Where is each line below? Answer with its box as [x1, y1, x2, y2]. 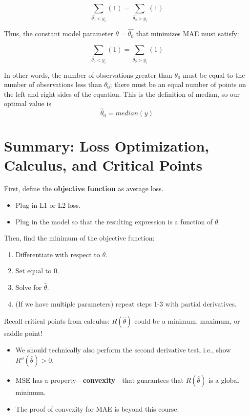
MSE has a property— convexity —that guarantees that [15, 375, 184, 385]
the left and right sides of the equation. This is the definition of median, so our [4, 88, 240, 99]
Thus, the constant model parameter [4, 28, 113, 39]
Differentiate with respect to [15, 249, 100, 259]
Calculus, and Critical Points [4, 155, 203, 175]
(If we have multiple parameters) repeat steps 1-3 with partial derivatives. [15, 298, 237, 308]
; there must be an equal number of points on [110, 79, 246, 89]
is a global [208, 375, 239, 385]
